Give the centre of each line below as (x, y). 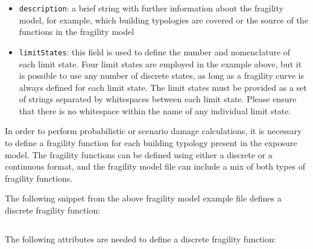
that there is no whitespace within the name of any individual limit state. (155, 110)
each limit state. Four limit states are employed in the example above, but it (160, 63)
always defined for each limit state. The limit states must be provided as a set (163, 87)
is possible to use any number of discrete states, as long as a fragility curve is (162, 75)
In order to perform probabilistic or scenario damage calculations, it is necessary (153, 131)
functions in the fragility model (77, 32)
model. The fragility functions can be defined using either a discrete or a (139, 154)
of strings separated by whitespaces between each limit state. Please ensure (158, 99)
